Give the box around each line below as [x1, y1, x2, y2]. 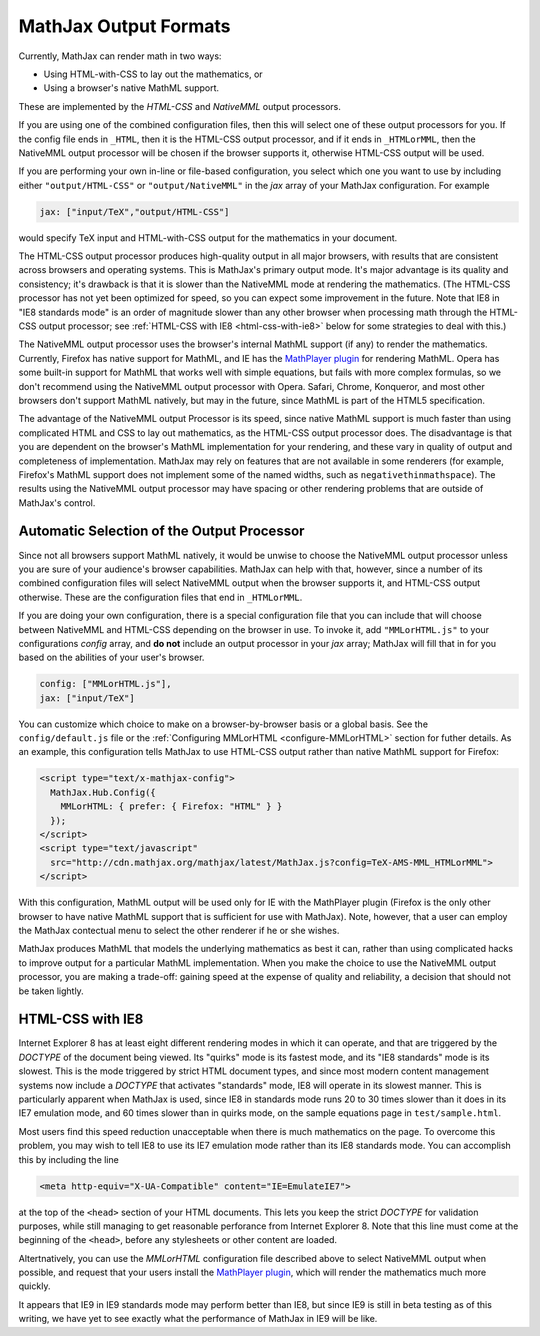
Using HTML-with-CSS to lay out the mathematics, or [43, 68, 264, 80]
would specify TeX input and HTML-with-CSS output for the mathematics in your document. [18, 231, 398, 244]
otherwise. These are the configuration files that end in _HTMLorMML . [18, 591, 303, 603]
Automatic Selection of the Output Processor [18, 523, 305, 540]
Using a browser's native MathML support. [43, 82, 220, 94]
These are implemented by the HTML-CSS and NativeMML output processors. [18, 100, 342, 112]
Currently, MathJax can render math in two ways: [18, 50, 222, 62]
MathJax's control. [18, 496, 96, 509]
